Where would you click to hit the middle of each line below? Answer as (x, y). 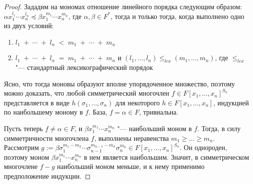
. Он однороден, (203, 147)
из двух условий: (29, 25)
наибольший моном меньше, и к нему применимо (131, 166)
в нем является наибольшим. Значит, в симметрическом (166, 157)
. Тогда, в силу (219, 128)
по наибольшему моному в (44, 112)
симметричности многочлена (46, 138)
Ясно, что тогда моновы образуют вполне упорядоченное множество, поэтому (119, 83)
